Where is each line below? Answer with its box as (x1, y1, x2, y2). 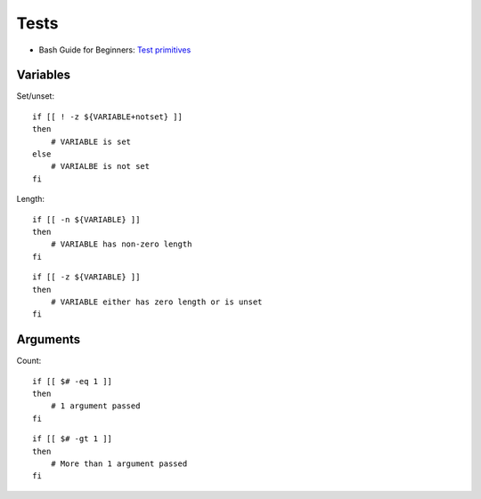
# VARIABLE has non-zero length (50, 239, 192, 249)
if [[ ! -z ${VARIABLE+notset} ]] (32, 111, 183, 122)
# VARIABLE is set (50, 136, 132, 147)
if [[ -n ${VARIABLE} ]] (32, 214, 141, 224)
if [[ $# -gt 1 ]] (32, 434, 113, 444)
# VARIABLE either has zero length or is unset (50, 296, 263, 307)
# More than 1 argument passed (50, 458, 188, 469)
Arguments (16, 332, 81, 347)
